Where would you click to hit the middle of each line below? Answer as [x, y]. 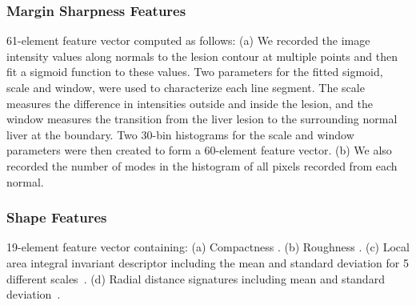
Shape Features [57, 217]
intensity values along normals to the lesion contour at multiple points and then [202, 56]
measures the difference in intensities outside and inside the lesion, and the [190, 103]
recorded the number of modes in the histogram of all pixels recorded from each [202, 165]
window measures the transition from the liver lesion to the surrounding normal [202, 119]
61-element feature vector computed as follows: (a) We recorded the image [188, 40]
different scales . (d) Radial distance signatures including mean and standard [196, 278]
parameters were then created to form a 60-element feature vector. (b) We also [199, 150]
